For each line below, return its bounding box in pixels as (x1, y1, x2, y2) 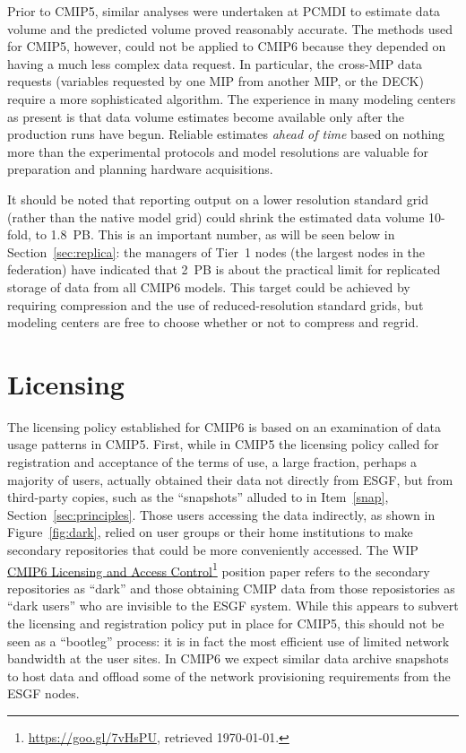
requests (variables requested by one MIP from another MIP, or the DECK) (7, 72, 424, 91)
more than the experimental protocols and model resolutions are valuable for (7, 142, 428, 160)
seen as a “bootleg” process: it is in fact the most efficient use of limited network (7, 631, 450, 650)
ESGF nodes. (7, 684, 80, 703)
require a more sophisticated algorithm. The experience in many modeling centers (7, 89, 456, 108)
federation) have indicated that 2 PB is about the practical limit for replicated (7, 260, 441, 279)
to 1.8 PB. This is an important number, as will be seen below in (35, 225, 395, 244)
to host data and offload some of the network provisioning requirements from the (7, 666, 451, 685)
